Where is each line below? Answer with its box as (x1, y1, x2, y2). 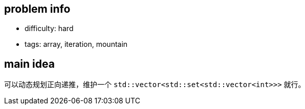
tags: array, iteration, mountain (25, 40, 128, 49)
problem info (4, 3, 71, 15)
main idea (4, 57, 55, 70)
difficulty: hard (25, 24, 74, 33)
